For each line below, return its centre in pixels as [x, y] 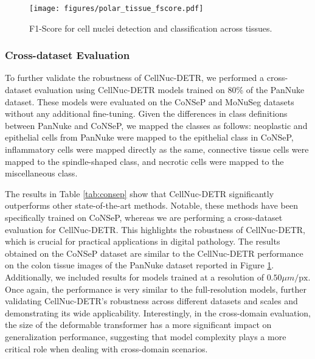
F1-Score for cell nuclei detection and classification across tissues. [151, 28]
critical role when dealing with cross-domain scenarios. [106, 348]
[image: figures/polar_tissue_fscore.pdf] [116, 9]
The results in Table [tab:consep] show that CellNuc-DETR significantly [140, 193]
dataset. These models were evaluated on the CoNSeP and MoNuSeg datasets [150, 101]
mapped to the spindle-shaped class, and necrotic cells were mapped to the [144, 161]
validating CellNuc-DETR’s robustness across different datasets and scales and [151, 301]
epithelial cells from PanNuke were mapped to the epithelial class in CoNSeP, [149, 137]
